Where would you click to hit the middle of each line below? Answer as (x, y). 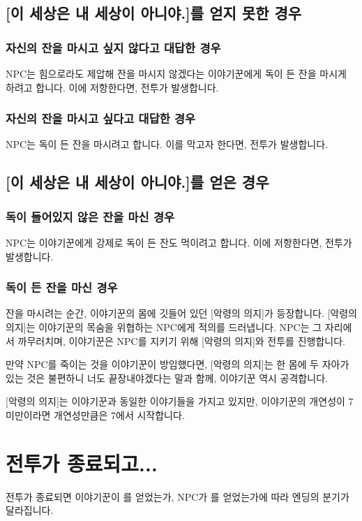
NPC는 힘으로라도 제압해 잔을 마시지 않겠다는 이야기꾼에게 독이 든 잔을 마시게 (176, 73)
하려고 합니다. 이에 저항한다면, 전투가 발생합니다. (112, 87)
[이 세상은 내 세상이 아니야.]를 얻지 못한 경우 (154, 13)
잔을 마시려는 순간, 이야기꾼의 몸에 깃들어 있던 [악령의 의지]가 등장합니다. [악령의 (181, 313)
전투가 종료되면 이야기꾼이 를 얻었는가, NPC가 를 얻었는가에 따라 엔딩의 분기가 (178, 496)
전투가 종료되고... (82, 463)
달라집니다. (30, 510)
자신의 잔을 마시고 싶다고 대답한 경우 (101, 118)
